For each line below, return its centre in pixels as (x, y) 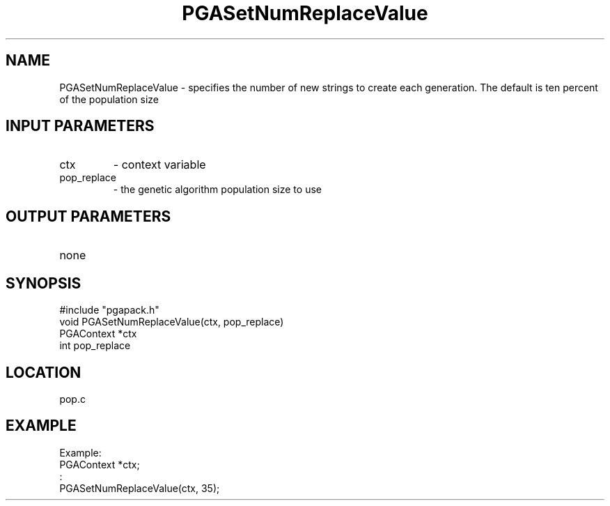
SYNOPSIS (44, 283)
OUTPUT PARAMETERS (88, 216)
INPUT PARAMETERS (80, 126)
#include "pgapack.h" (109, 310)
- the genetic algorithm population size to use (217, 190)
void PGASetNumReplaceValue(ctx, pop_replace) (172, 322)
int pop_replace (95, 346)
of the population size (109, 99)
